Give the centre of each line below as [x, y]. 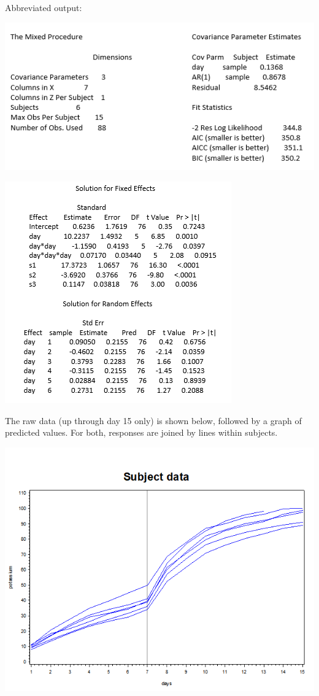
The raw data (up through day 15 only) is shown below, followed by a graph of [153, 420]
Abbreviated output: [44, 7]
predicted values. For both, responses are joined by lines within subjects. [141, 432]
